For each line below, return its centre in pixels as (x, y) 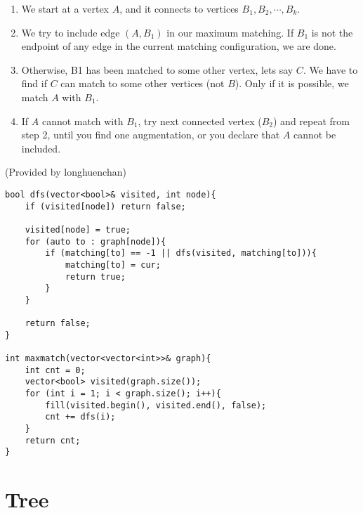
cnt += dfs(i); (80, 417)
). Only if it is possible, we (292, 83)
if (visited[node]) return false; (105, 206)
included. (41, 148)
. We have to (330, 69)
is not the (332, 32)
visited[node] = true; (78, 229)
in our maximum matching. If (230, 32)
